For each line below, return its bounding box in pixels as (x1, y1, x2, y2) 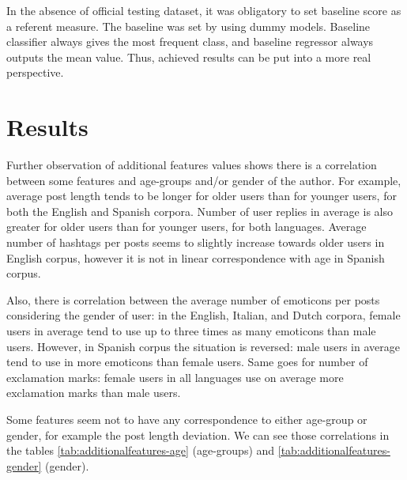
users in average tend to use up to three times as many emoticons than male (6, 323, 376, 339)
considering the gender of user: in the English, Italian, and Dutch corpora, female (6, 307, 401, 323)
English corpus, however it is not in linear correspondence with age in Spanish (6, 249, 385, 266)
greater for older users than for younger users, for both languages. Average (6, 218, 367, 235)
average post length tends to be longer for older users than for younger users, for (6, 187, 397, 204)
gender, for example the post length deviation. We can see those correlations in (6, 426, 390, 443)
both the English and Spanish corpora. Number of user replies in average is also (6, 202, 393, 219)
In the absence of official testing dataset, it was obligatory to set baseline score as (6, 2, 401, 18)
